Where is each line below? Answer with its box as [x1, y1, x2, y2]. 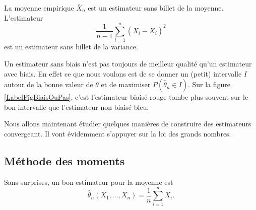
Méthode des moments [4, 153, 125, 168]
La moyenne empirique [4, 3, 74, 13]
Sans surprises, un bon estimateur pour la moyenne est [4, 176, 173, 187]
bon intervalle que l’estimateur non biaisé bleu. [4, 101, 149, 112]
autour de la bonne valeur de [4, 79, 93, 90]
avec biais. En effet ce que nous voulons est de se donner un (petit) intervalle [4, 68, 242, 79]
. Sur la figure [187, 79, 231, 90]
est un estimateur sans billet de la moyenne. [88, 3, 224, 13]
